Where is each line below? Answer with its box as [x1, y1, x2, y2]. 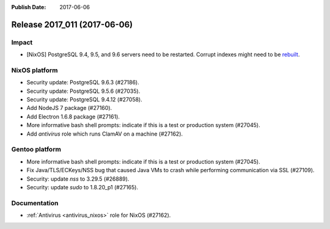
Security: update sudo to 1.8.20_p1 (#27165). [26, 183, 139, 191]
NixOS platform [11, 66, 58, 75]
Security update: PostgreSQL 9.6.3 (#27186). [26, 79, 140, 86]
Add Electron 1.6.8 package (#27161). [26, 113, 120, 120]
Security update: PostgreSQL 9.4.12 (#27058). [26, 96, 143, 103]
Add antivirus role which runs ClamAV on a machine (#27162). [26, 130, 183, 137]
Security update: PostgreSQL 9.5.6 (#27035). [26, 87, 141, 95]
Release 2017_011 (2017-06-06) [11, 19, 133, 30]
